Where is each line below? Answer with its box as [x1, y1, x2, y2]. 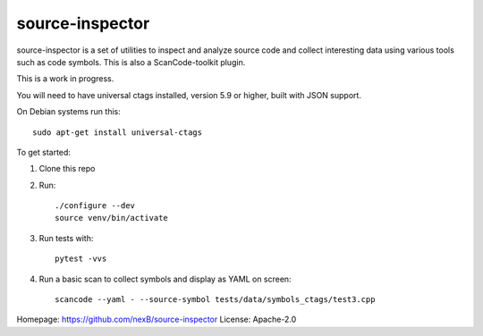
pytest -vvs [55, 254, 107, 264]
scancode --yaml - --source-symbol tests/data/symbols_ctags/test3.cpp [55, 295, 376, 305]
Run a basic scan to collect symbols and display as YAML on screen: [38, 273, 292, 284]
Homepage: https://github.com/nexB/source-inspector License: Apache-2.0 [16, 314, 297, 325]
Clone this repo [38, 164, 96, 174]
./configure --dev [55, 201, 136, 211]
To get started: [16, 147, 72, 157]
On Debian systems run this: [16, 106, 121, 117]
